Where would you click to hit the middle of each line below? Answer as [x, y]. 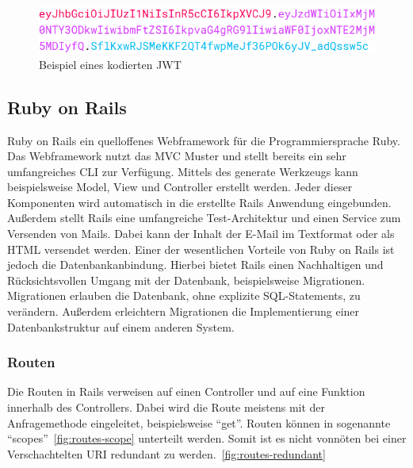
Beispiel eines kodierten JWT [110, 64]
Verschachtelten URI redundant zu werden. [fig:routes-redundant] [166, 453]
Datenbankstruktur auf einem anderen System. [121, 326]
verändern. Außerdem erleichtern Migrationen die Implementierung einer [184, 311]
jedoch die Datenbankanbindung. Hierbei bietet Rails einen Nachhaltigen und [195, 265]
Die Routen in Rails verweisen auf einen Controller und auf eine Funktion [186, 391]
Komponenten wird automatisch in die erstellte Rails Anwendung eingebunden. [199, 202]
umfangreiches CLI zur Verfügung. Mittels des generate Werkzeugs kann [183, 171]
